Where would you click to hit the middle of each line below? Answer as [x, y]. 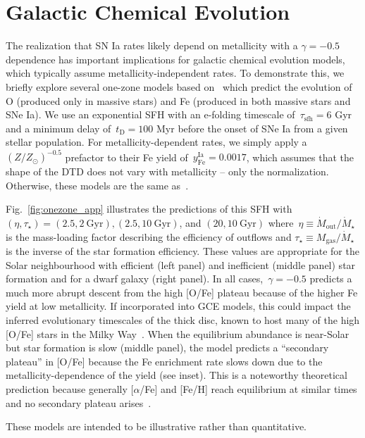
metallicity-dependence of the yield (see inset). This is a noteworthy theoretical [177, 375]
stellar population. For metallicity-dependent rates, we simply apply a [156, 142]
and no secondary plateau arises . [79, 402]
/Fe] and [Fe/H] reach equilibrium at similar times [248, 388]
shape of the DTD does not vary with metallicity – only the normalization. [167, 171]
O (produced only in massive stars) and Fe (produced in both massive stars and [178, 100]
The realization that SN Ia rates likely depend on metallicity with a [152, 45]
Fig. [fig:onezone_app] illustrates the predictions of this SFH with [149, 209]
